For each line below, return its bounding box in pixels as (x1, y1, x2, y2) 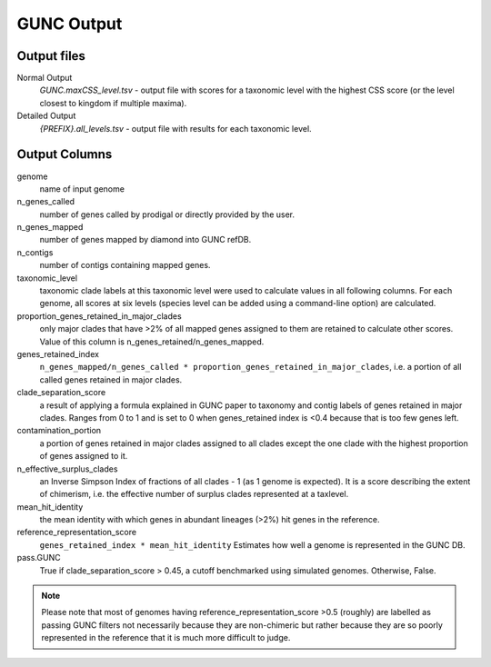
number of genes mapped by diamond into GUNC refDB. (39, 234, 252, 245)
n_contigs (16, 246, 54, 258)
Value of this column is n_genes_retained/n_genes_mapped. (39, 336, 265, 347)
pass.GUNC (16, 553, 61, 563)
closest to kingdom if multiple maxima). (39, 97, 187, 108)
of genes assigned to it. (39, 451, 128, 462)
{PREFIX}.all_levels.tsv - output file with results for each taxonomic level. (39, 123, 313, 134)
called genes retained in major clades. (39, 373, 183, 385)
